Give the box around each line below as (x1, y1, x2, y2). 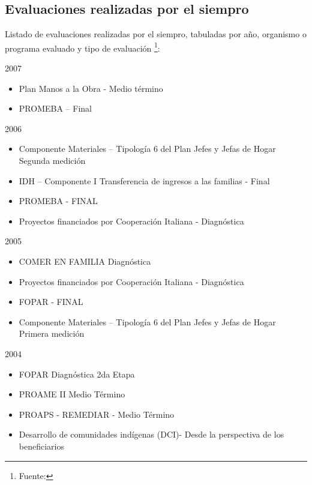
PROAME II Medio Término (19, 388, 125, 400)
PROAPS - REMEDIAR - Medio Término (19, 408, 175, 420)
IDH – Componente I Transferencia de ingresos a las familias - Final (19, 174, 270, 187)
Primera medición (19, 327, 85, 340)
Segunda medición (19, 154, 86, 167)
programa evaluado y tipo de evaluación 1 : (5, 40, 160, 54)
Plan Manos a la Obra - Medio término (19, 82, 163, 94)
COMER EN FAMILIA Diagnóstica (19, 255, 151, 267)
